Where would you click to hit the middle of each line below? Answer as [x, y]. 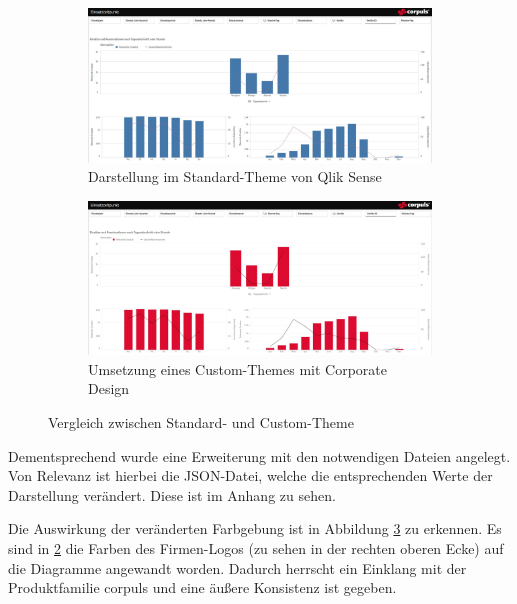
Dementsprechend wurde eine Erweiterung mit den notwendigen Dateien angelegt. [259, 455]
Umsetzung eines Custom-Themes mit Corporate [237, 368]
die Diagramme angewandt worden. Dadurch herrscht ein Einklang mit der [237, 567]
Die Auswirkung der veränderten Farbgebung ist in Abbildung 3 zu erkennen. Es [255, 528]
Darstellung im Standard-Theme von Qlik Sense [235, 176]
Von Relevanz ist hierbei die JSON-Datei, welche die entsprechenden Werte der [250, 475]
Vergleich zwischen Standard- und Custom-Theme [201, 422]
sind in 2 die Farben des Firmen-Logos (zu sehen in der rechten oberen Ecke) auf [256, 548]
